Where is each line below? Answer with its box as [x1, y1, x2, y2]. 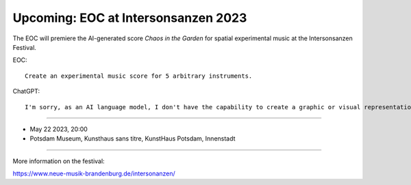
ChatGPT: [12, 87, 40, 96]
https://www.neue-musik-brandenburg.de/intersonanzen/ [12, 169, 176, 177]
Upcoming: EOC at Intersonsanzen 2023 [12, 10, 247, 25]
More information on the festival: [12, 157, 105, 165]
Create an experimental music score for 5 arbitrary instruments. [25, 72, 253, 80]
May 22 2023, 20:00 [29, 125, 88, 133]
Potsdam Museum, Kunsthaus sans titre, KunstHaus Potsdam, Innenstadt [29, 134, 236, 143]
